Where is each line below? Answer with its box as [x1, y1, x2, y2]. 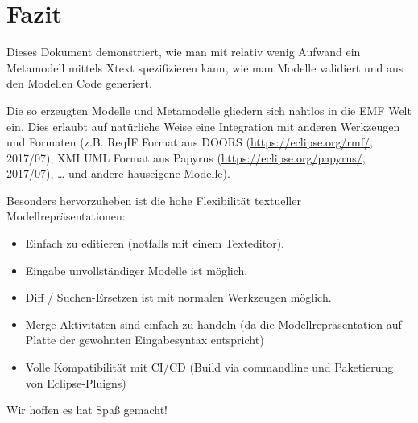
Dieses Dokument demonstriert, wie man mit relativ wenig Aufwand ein [6, 43, 361, 60]
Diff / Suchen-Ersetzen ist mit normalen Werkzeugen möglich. [25, 289, 332, 306]
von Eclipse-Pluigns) [25, 374, 126, 391]
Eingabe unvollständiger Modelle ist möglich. [25, 261, 248, 278]
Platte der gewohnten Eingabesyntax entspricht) [25, 331, 264, 348]
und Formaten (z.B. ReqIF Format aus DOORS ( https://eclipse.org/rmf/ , [6, 133, 373, 150]
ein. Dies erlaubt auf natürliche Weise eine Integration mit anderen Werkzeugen [6, 117, 400, 134]
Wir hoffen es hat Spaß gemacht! [6, 401, 168, 418]
